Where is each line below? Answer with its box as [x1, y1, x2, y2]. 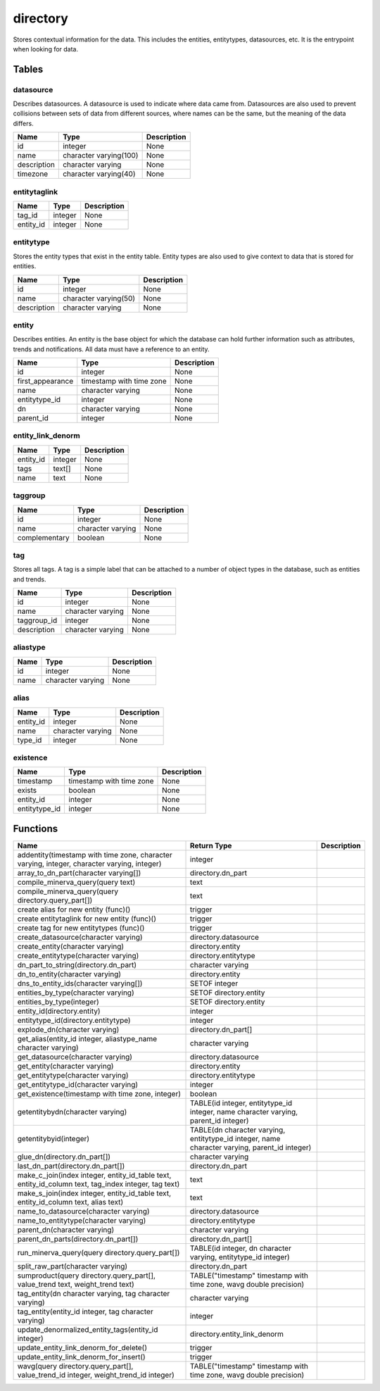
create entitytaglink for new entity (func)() [17, 914, 156, 924]
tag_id [17, 210, 38, 220]
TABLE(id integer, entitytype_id [190, 1098, 293, 1108]
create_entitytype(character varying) [17, 950, 139, 960]
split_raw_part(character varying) [17, 1261, 128, 1271]
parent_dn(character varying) [17, 1225, 115, 1235]
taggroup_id [17, 616, 58, 626]
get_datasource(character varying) [17, 1052, 133, 1062]
